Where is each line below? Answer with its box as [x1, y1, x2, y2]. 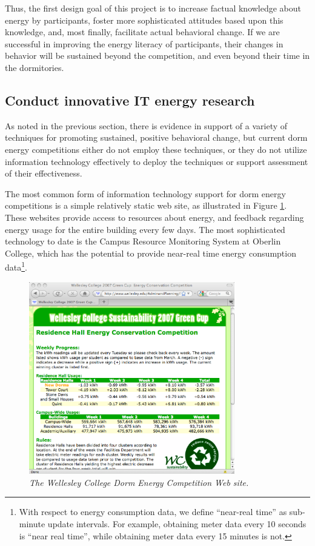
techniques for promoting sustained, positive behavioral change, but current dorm [5, 131, 308, 144]
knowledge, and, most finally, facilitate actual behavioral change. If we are [5, 25, 280, 38]
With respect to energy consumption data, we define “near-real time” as [19, 505, 287, 518]
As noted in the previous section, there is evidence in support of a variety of [5, 119, 288, 132]
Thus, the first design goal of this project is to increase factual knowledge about [5, 2, 302, 14]
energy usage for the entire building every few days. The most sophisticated [5, 223, 285, 235]
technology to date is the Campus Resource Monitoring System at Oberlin [5, 235, 281, 248]
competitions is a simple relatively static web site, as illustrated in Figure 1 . [5, 199, 287, 212]
